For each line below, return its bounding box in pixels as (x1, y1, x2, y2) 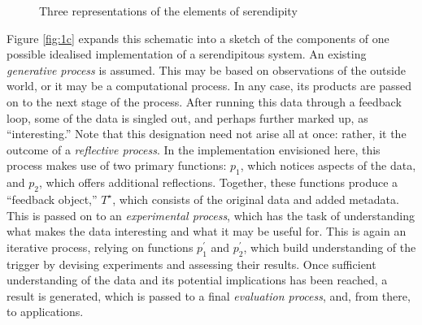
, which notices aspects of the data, (240, 157, 416, 174)
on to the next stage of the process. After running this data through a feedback (7, 93, 402, 110)
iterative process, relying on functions (7, 238, 194, 255)
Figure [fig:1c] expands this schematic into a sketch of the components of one (7, 29, 389, 46)
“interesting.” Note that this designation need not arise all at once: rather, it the (7, 125, 407, 142)
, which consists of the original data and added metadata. (112, 190, 399, 207)
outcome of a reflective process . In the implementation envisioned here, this (7, 141, 381, 158)
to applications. (7, 303, 84, 320)
